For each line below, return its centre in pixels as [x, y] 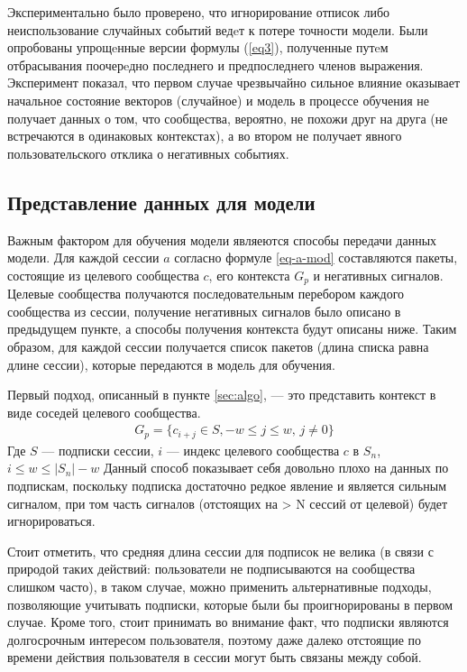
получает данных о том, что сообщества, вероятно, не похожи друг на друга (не [228, 118]
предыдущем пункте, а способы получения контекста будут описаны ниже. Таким [232, 329]
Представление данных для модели [161, 202]
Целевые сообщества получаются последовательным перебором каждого [206, 294]
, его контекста [249, 275]
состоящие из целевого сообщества [103, 275]
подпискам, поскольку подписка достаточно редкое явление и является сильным [227, 486]
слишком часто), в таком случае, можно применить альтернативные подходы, [220, 586]
